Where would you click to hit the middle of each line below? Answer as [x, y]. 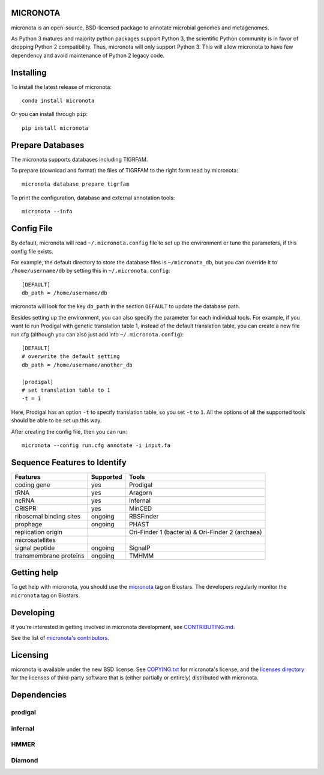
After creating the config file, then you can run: [69, 431]
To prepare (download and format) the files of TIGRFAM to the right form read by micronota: [124, 171]
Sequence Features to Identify [69, 462]
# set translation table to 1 [66, 390]
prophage [28, 524]
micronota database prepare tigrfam [76, 184]
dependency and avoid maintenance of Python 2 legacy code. [88, 55]
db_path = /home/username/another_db [77, 365]
